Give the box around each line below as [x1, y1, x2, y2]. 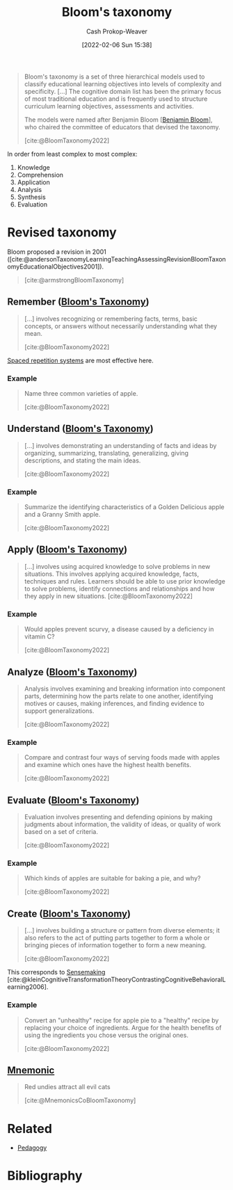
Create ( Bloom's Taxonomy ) [7, 908, 131, 919]
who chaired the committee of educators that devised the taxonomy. [24, 122, 220, 131]
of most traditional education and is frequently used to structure [24, 95, 208, 103]
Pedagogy [17, 1143, 47, 1152]
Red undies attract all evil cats [24, 1083, 111, 1091]
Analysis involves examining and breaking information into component [24, 684, 226, 693]
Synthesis [17, 193, 47, 201]
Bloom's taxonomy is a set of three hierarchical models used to [24, 72, 205, 81]
